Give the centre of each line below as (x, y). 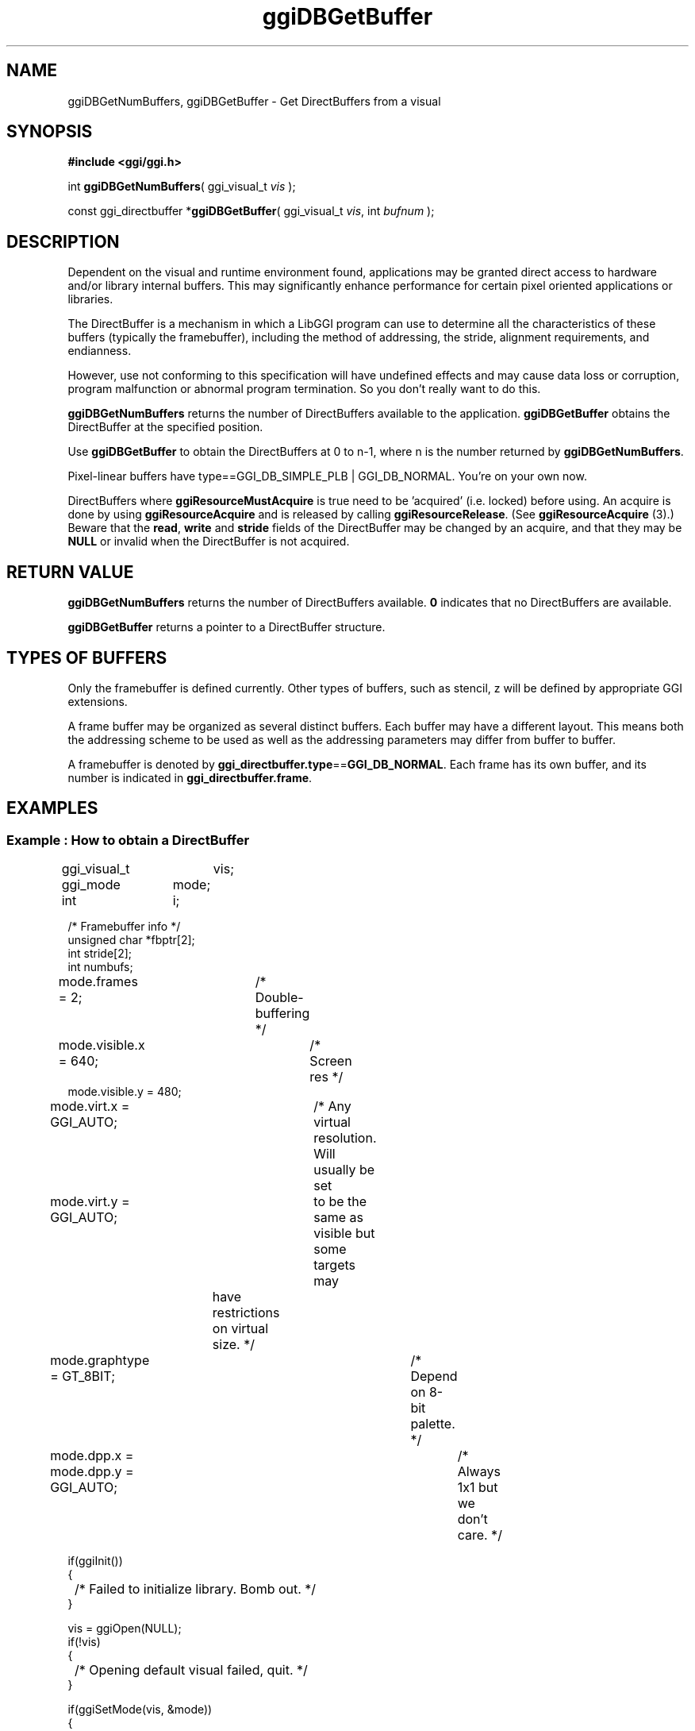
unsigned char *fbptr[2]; (131, 940)
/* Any (332, 1106)
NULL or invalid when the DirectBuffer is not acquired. (209, 542)
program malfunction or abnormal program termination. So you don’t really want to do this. (304, 389)
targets (335, 1265)
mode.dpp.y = (92, 1472)
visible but (344, 1234)
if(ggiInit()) (95, 1561)
